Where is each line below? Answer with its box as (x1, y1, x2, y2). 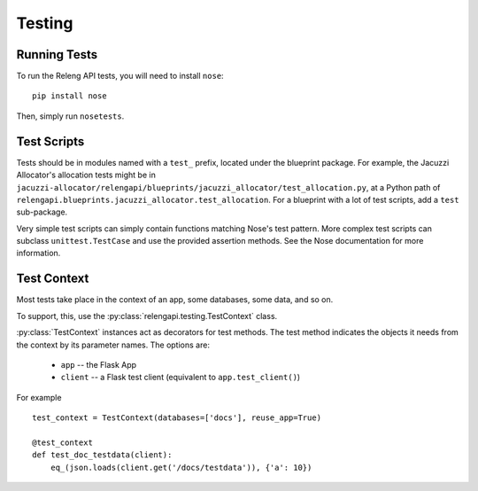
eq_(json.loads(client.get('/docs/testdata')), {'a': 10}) (50, 462, 312, 472)
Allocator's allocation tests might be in (16, 169, 157, 181)
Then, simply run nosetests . (16, 111, 125, 121)
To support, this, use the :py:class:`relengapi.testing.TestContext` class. (16, 310, 278, 321)
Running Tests (16, 47, 97, 62)
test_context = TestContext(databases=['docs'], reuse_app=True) (32, 413, 322, 423)
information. (16, 248, 61, 259)
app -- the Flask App (60, 359, 137, 370)
